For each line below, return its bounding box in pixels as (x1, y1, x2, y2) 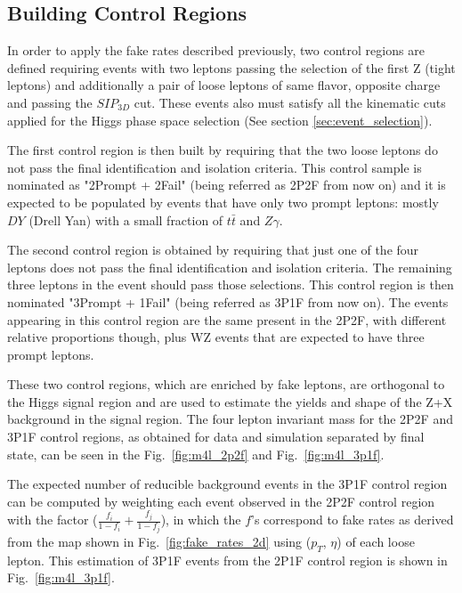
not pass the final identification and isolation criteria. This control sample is (7, 158, 422, 176)
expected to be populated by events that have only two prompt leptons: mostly (7, 192, 439, 211)
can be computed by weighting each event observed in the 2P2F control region (7, 491, 435, 510)
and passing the (7, 93, 93, 111)
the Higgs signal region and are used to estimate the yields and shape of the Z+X (7, 392, 453, 410)
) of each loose (336, 532, 415, 550)
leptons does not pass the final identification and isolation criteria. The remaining (7, 257, 452, 276)
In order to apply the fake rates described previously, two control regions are (7, 41, 425, 60)
